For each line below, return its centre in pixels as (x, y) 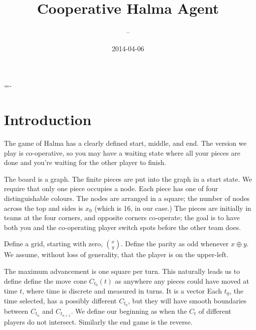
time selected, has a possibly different (60, 301)
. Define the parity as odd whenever (175, 244)
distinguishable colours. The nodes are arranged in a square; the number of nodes (127, 198)
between (16, 311)
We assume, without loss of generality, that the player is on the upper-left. (116, 254)
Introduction (48, 119)
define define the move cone (46, 280)
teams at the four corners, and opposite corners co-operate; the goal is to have (122, 217)
